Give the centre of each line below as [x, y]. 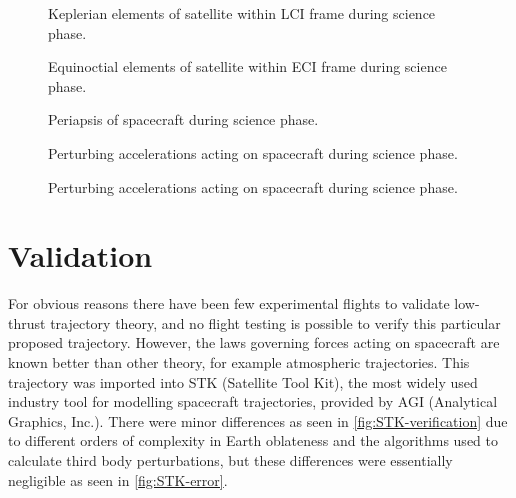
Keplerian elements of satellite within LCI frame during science [242, 13]
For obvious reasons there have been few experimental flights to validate [229, 303]
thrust [27, 322]
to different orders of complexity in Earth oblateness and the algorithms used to [253, 440]
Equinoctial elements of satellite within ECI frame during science [247, 66]
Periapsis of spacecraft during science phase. [183, 119]
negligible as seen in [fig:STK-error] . [118, 479]
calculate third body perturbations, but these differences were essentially [230, 460]
